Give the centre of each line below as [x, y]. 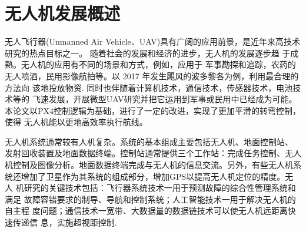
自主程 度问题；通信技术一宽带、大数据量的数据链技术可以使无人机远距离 [146, 211]
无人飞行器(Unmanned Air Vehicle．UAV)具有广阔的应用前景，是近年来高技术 [153, 41]
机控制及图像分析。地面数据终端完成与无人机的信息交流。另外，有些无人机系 [153, 165]
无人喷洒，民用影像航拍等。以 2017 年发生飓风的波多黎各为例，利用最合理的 [152, 75]
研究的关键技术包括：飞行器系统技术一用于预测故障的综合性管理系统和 [160, 188]
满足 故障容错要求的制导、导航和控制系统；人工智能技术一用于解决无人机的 [150, 199]
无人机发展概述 [63, 13]
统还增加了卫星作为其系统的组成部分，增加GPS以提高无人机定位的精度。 [145, 176]
